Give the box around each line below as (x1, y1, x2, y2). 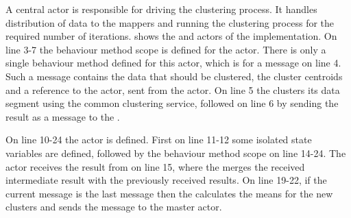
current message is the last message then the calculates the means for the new (5, 186, 333, 200)
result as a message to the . (5, 109, 120, 123)
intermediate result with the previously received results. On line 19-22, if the (5, 173, 327, 187)
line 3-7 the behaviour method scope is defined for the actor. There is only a (5, 42, 326, 56)
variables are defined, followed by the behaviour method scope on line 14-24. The (5, 145, 346, 160)
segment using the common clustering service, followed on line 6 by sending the (5, 96, 339, 110)
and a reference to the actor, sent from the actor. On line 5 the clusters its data (5, 82, 340, 97)
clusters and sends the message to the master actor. (5, 199, 222, 214)
